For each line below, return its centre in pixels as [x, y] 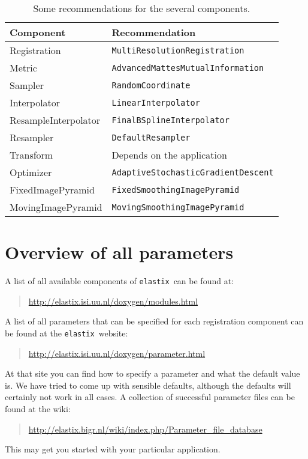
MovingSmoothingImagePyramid [178, 207]
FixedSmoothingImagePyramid [176, 190]
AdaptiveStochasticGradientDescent [193, 172]
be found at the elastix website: [67, 333]
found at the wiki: [38, 409]
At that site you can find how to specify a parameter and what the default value [153, 373]
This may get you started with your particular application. [113, 449]
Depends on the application [169, 155]
